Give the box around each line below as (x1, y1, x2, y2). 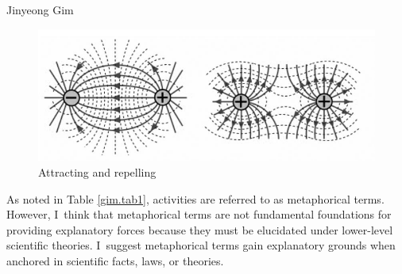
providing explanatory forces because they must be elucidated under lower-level (6, 221, 393, 238)
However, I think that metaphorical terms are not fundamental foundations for (6, 206, 392, 223)
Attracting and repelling (38, 164, 157, 181)
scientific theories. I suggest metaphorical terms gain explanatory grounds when (6, 237, 396, 253)
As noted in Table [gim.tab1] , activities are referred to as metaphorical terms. (6, 190, 385, 207)
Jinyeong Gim (6, 2, 74, 17)
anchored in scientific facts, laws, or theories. (6, 253, 224, 269)
